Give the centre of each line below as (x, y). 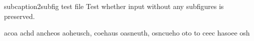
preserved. (19, 16)
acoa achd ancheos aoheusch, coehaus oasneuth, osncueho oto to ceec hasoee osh (127, 33)
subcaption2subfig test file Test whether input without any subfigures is (114, 6)
